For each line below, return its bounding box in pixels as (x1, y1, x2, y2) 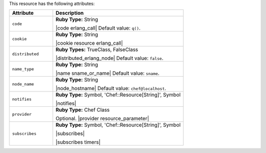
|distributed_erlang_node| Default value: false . (55, 55, 164, 61)
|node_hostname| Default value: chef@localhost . (55, 85, 166, 92)
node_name (12, 81, 34, 87)
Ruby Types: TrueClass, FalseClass (55, 46, 138, 53)
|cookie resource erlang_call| (55, 40, 123, 47)
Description (55, 10, 84, 17)
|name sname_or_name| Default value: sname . (55, 70, 160, 77)
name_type (12, 66, 34, 71)
